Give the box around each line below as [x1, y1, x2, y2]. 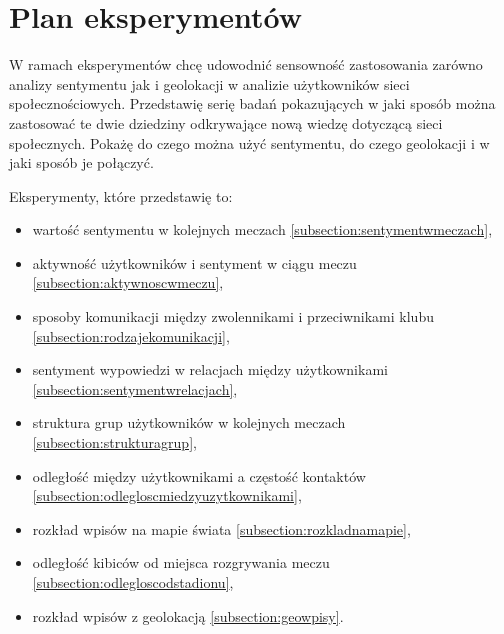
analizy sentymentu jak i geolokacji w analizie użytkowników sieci [9, 73, 410, 94]
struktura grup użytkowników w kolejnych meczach [32, 412, 346, 433]
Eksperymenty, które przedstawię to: [9, 185, 233, 206]
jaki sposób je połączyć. [9, 152, 154, 173]
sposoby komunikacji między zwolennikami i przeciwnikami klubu [32, 306, 434, 327]
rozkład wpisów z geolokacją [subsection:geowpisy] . [32, 605, 344, 626]
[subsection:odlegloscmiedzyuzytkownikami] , [32, 485, 302, 506]
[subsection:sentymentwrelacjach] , [32, 378, 238, 399]
